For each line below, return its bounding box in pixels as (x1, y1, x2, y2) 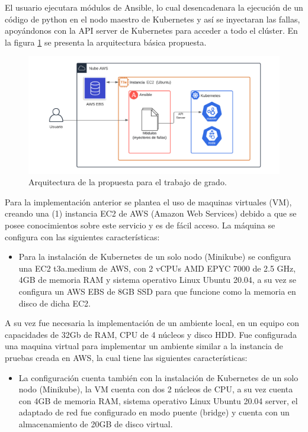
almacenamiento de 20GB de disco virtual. (18, 417, 173, 430)
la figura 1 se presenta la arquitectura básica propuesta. (5, 36, 207, 48)
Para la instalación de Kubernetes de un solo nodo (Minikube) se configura (18, 250, 291, 263)
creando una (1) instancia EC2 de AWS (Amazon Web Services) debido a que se (5, 207, 297, 220)
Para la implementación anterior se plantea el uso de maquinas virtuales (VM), (5, 195, 292, 208)
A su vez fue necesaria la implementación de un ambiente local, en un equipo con (5, 317, 300, 329)
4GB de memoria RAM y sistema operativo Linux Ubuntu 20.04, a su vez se (18, 273, 296, 286)
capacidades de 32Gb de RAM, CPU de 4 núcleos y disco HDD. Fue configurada (5, 328, 297, 340)
